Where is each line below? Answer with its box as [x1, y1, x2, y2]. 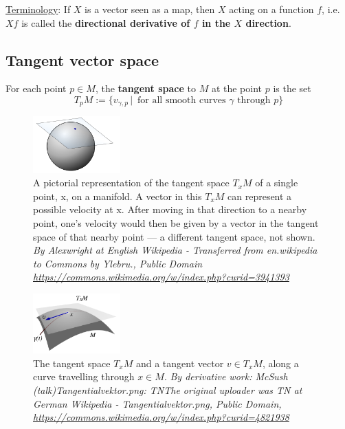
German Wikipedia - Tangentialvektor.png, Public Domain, [33, 396, 282, 410]
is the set [273, 81, 311, 96]
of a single [255, 175, 298, 190]
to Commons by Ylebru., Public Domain [33, 256, 203, 270]
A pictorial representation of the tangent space [33, 175, 230, 190]
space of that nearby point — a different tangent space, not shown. [33, 229, 315, 243]
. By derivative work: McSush [164, 369, 288, 384]
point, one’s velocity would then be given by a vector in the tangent [33, 215, 319, 230]
